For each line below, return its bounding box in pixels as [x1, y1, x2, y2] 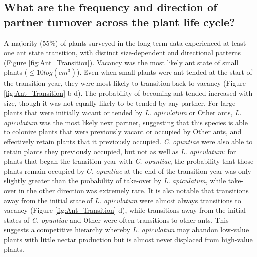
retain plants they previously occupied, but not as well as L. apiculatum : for [4, 146, 236, 156]
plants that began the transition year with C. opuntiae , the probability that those [4, 156, 254, 166]
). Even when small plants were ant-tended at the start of [76, 67, 252, 77]
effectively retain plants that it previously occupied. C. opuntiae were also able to [4, 136, 253, 146]
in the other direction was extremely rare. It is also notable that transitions [18, 185, 249, 195]
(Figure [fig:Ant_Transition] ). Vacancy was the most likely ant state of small [4, 57, 239, 67]
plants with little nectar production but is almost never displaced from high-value [4, 234, 253, 244]
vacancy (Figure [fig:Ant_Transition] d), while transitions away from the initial [4, 205, 246, 215]
